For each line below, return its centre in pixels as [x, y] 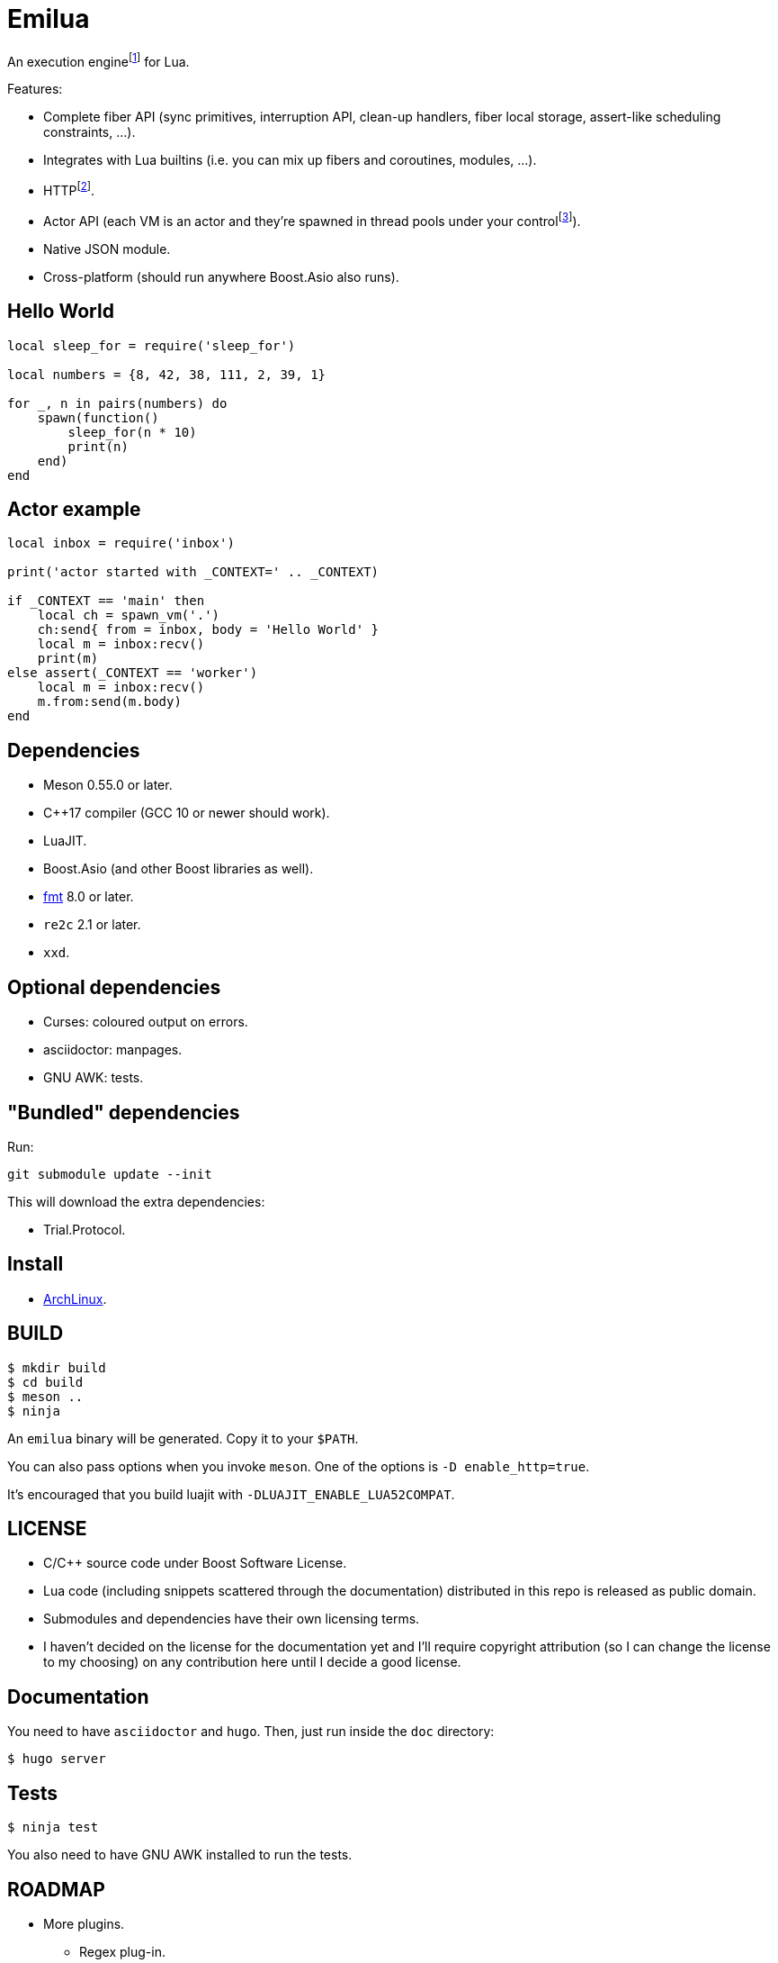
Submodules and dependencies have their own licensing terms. [232, 1619]
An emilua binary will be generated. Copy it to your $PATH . [183, 1438]
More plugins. [84, 1924]
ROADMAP [56, 1889]
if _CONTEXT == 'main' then [106, 601]
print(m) [68, 659]
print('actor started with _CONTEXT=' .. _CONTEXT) [193, 572]
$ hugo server [57, 1759]
